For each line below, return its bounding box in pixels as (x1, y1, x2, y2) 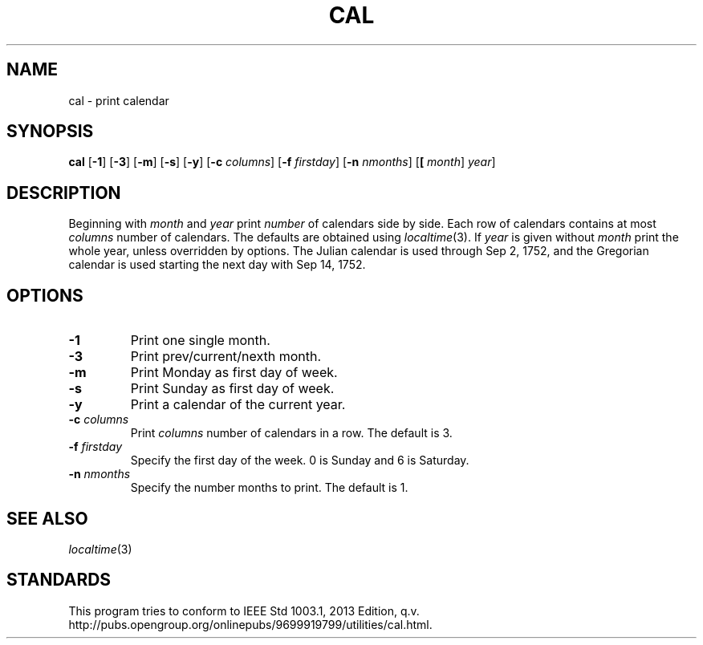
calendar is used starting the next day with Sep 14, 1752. (68, 258, 366, 272)
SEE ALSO (6, 508, 88, 529)
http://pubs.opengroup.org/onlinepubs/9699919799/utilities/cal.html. (68, 617, 433, 631)
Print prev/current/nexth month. (130, 348, 322, 365)
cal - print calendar (68, 93, 169, 107)
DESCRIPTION (6, 182, 121, 203)
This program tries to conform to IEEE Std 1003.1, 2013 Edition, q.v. (68, 603, 420, 618)
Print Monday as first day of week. (130, 364, 338, 381)
